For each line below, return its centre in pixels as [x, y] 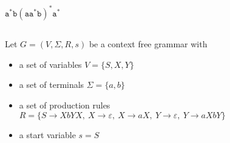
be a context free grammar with [148, 44]
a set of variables [50, 64]
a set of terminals [52, 85]
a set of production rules [65, 105]
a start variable [47, 134]
